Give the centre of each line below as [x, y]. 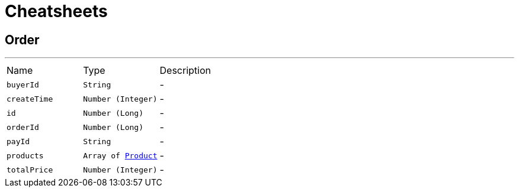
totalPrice [30, 170]
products [25, 155]
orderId [23, 127]
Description [185, 71]
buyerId [23, 84]
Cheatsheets [56, 11]
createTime [30, 99]
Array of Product [120, 155]
